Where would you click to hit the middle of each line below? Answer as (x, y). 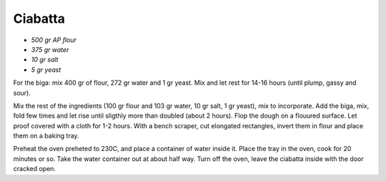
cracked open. (35, 169)
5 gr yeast (46, 69)
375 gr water (50, 49)
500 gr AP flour (54, 40)
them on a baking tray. (46, 136)
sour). (22, 93)
